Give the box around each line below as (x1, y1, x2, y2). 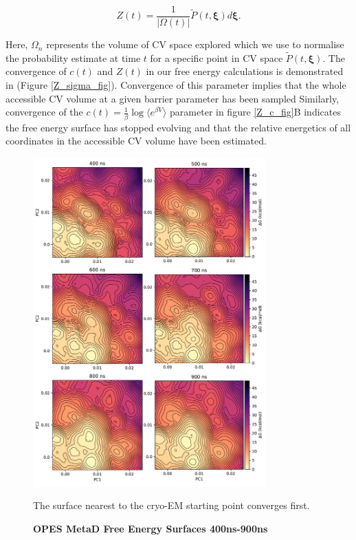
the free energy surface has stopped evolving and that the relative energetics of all (5, 120, 351, 134)
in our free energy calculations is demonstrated (146, 64, 344, 78)
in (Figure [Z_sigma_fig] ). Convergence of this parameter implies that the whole (5, 78, 346, 92)
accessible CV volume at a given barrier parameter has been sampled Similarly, (5, 91, 340, 105)
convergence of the (5, 105, 83, 119)
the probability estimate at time (5, 50, 141, 65)
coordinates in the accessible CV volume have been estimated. (5, 133, 267, 148)
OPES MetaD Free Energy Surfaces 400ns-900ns (33, 521, 268, 535)
